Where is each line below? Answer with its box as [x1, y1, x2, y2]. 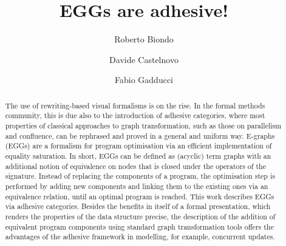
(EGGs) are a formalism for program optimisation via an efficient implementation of [5, 141, 272, 151]
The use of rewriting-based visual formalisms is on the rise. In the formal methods [5, 100, 265, 110]
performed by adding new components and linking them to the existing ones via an [5, 181, 268, 191]
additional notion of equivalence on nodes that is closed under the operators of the [5, 161, 266, 171]
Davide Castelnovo [109, 53, 179, 65]
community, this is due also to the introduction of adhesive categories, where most [5, 110, 265, 121]
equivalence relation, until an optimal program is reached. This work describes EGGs [5, 191, 274, 201]
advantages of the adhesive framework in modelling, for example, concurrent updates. [5, 231, 275, 242]
